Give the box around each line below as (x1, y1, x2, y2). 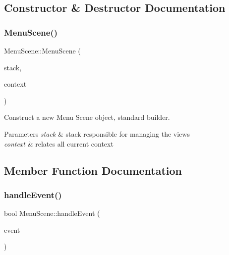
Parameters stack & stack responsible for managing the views (4, 128, 190, 139)
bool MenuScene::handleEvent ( (4, 208, 100, 218)
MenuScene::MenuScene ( (4, 46, 81, 55)
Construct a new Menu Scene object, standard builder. (4, 112, 170, 122)
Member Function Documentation (4, 162, 182, 178)
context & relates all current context (4, 138, 114, 149)
